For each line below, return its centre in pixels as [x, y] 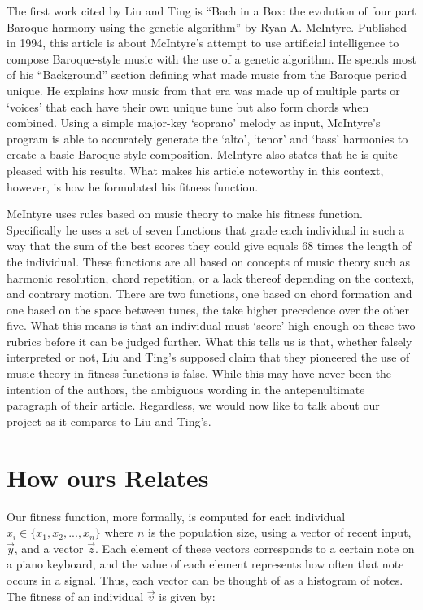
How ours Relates [108, 477]
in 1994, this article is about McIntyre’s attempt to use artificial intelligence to [203, 43]
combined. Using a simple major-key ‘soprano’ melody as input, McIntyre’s [194, 123]
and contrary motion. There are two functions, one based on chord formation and [209, 294]
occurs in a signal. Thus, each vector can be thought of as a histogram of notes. [205, 579]
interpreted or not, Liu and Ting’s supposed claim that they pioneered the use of [208, 357]
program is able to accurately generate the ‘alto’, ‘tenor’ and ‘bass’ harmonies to [207, 138]
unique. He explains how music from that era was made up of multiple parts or [203, 90]
